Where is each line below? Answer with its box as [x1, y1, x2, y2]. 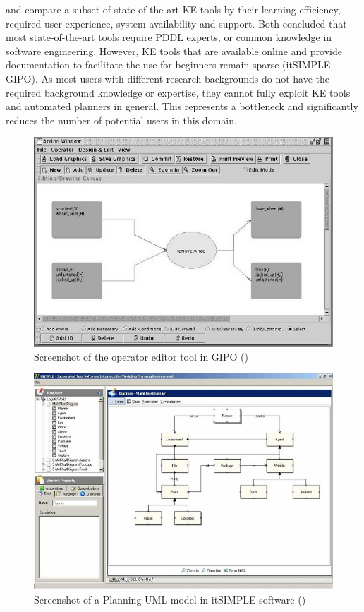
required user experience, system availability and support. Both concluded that [6, 16, 347, 30]
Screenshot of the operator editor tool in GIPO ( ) [34, 349, 248, 364]
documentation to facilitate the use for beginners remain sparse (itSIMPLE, [6, 57, 334, 72]
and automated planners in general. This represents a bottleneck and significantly [6, 99, 358, 114]
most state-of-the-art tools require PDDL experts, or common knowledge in [6, 30, 332, 44]
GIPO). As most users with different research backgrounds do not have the [6, 71, 330, 85]
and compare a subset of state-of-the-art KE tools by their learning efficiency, [6, 2, 341, 16]
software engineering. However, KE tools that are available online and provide [6, 43, 342, 58]
